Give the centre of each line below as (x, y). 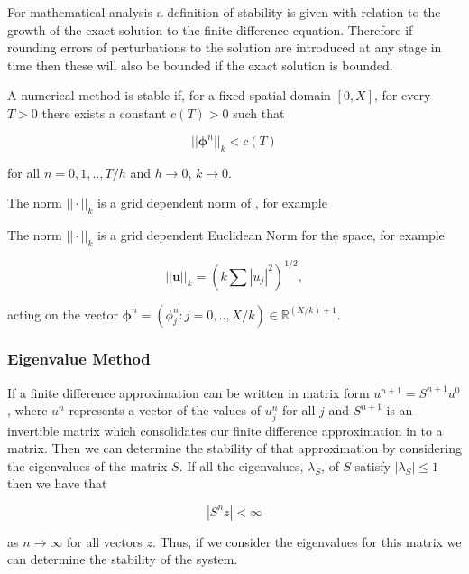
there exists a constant (104, 112)
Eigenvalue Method (79, 359)
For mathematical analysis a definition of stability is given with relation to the (224, 12)
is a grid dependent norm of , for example (212, 203)
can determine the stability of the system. (123, 559)
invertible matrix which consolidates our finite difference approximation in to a (225, 430)
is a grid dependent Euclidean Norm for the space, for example (271, 235)
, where (28, 410)
